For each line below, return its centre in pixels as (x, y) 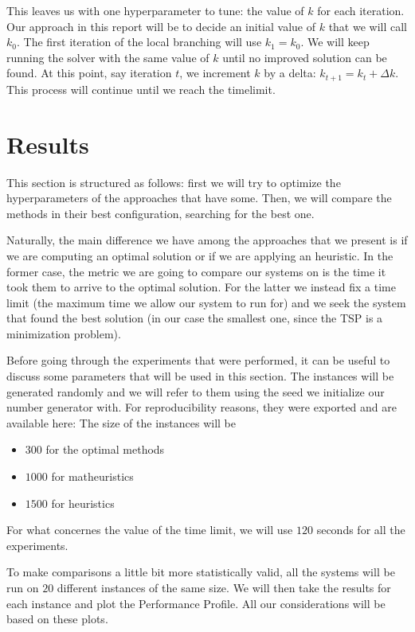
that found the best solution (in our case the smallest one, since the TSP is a (195, 318)
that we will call (368, 26)
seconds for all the (361, 530)
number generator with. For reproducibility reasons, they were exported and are (202, 407)
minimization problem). (64, 333)
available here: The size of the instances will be (121, 422)
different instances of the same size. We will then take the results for (224, 588)
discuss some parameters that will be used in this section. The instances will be (200, 376)
